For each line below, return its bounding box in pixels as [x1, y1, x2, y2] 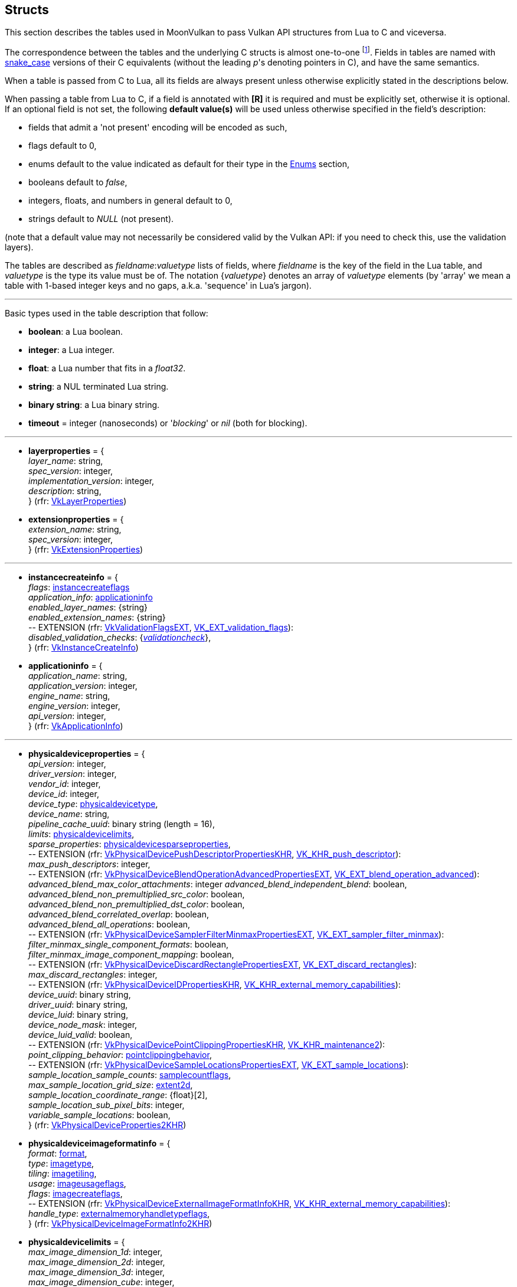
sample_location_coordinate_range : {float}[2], [28, 1090, 208, 1100]
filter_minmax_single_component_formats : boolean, [28, 939, 229, 950]
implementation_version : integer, [28, 476, 155, 486]
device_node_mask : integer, [28, 1020, 138, 1030]
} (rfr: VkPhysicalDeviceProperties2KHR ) [28, 1120, 186, 1131]
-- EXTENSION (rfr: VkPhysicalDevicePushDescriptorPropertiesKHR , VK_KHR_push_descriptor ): [28, 849, 401, 860]
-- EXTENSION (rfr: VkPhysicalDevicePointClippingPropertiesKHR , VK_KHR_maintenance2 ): [28, 1040, 385, 1050]
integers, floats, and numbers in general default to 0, [28, 195, 233, 206]
